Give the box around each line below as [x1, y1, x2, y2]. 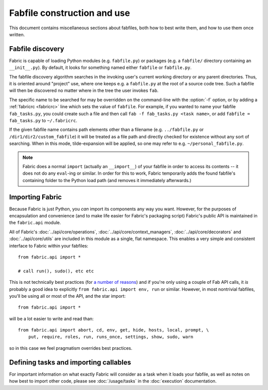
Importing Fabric [9, 193, 62, 201]
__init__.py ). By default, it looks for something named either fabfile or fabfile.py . [9, 65, 192, 70]
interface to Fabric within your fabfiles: [9, 243, 89, 249]
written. [9, 31, 25, 37]
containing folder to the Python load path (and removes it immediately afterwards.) [22, 177, 192, 183]
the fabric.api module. [9, 220, 62, 226]
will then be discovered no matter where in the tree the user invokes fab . [9, 87, 159, 94]
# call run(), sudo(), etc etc [18, 268, 94, 274]
